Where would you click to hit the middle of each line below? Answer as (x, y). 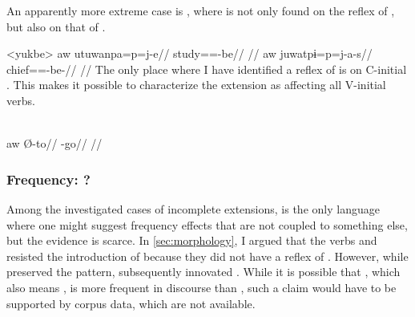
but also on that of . (56, 26)
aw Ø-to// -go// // (54, 143)
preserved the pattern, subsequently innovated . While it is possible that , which (203, 272)
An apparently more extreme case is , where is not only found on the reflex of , (201, 10)
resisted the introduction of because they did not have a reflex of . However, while (207, 256)
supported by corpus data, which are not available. (131, 303)
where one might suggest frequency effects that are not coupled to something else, (207, 224)
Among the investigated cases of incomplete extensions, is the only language (193, 208)
